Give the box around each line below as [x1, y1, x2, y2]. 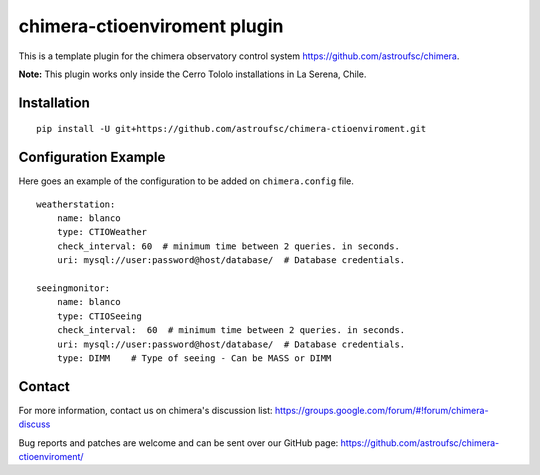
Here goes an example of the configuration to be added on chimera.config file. [18, 175, 355, 187]
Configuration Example [18, 149, 166, 166]
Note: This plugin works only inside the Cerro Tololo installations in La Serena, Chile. [18, 68, 367, 80]
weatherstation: [36, 198, 116, 210]
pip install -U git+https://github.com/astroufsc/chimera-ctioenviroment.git [36, 123, 427, 135]
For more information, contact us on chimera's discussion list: [18, 404, 273, 416]
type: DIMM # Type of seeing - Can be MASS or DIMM [56, 352, 332, 364]
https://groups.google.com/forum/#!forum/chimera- [274, 404, 489, 416]
